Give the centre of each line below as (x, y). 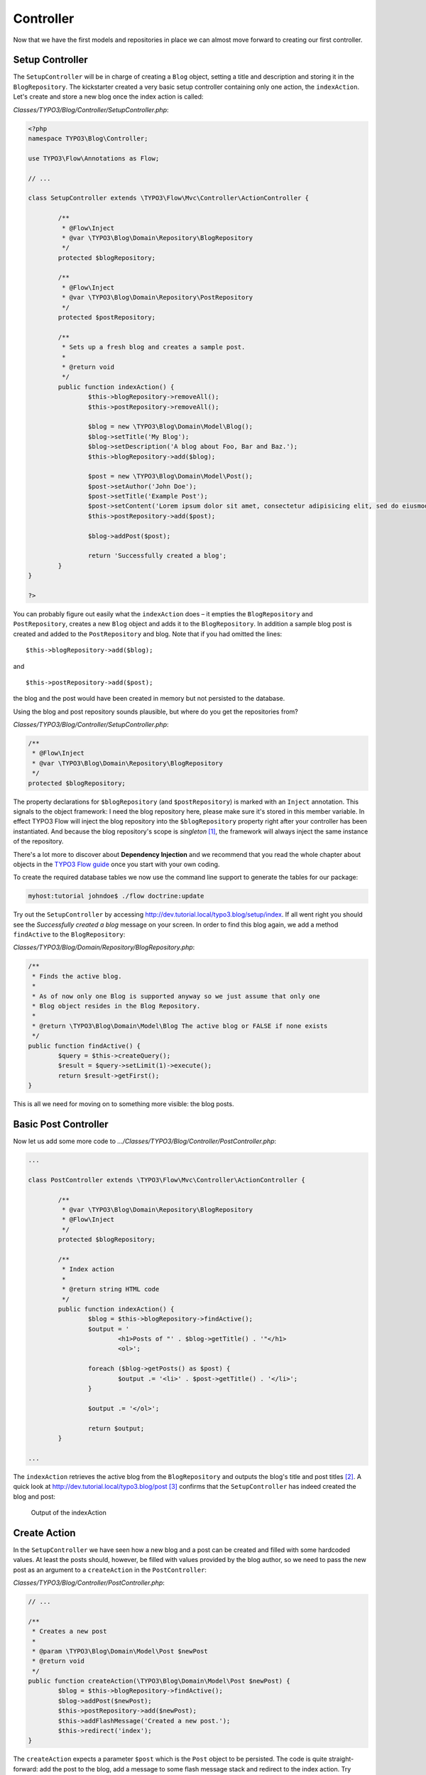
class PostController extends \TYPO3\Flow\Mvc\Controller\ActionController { (166, 1180)
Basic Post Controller (61, 1124)
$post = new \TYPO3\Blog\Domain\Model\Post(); (170, 476)
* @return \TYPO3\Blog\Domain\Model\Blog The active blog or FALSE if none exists (180, 1026)
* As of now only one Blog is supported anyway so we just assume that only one (176, 996)
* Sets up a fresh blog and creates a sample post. (153, 347)
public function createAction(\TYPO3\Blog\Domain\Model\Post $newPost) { (159, 1681)
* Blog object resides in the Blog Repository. (116, 1006)
